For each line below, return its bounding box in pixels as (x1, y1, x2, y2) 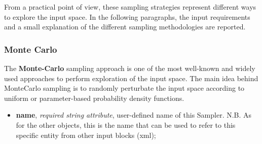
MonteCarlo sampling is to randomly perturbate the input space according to (4, 83, 245, 93)
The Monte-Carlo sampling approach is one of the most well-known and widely (4, 63, 255, 73)
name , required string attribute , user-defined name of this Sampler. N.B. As (16, 110, 252, 120)
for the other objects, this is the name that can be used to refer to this (16, 119, 236, 130)
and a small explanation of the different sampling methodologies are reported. (4, 21, 246, 32)
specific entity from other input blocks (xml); (16, 129, 156, 140)
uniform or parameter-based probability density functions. (4, 92, 184, 103)
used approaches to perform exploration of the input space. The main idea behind (4, 73, 258, 83)
